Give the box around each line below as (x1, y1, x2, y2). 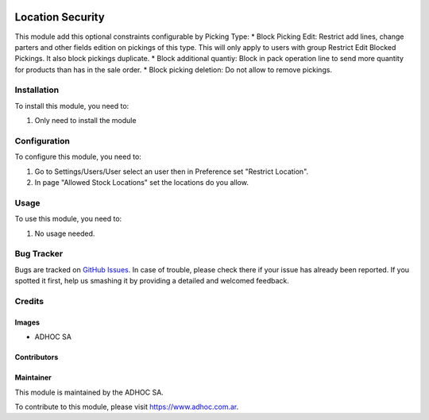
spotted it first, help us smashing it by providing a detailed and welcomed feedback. (14, 276, 289, 286)
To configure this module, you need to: (14, 152, 142, 162)
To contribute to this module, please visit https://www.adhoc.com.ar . (14, 402, 239, 411)
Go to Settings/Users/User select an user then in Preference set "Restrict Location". (34, 167, 309, 176)
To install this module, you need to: (14, 101, 129, 110)
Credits (14, 295, 44, 306)
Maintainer (14, 373, 52, 383)
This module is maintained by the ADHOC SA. (14, 387, 164, 397)
